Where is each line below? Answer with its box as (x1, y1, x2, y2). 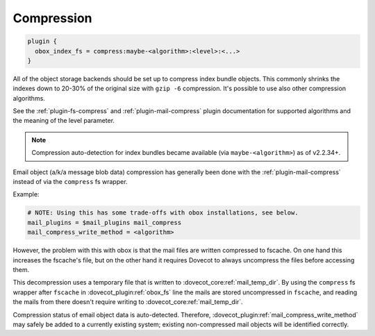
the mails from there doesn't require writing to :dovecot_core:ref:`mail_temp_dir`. (12, 298, 243, 306)
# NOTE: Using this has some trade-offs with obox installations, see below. (27, 209, 299, 217)
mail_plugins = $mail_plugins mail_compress (27, 219, 182, 226)
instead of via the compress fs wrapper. (12, 178, 128, 186)
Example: (12, 190, 40, 199)
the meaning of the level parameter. (12, 117, 115, 125)
